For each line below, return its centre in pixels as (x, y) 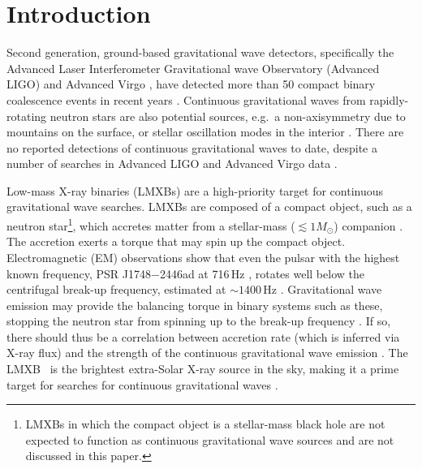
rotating (27, 116)
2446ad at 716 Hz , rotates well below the (262, 273)
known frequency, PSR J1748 (79, 273)
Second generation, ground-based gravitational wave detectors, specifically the (200, 52)
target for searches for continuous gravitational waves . (142, 384)
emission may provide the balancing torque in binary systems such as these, (195, 305)
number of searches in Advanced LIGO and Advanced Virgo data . (172, 164)
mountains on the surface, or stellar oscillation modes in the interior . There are (205, 132)
